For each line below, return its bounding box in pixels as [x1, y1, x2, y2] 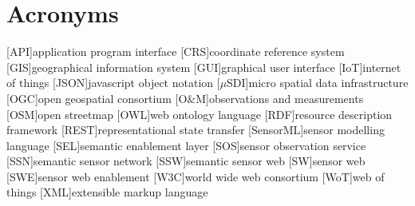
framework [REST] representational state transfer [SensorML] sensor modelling [6, 121, 385, 138]
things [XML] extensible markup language [6, 184, 208, 200]
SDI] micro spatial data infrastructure [227, 74, 409, 91]
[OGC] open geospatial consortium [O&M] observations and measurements [6, 89, 364, 106]
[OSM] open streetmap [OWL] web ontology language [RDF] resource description [6, 105, 393, 122]
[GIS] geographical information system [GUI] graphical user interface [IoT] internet [6, 58, 401, 75]
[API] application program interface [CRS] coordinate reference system [6, 43, 345, 60]
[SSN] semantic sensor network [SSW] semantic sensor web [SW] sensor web [6, 153, 366, 169]
